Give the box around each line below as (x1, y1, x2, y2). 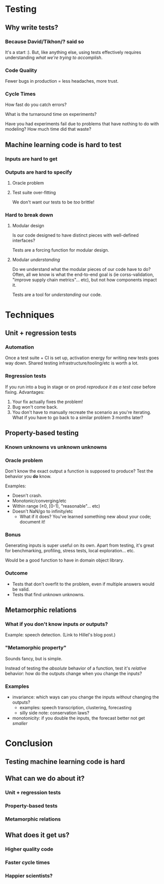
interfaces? (12, 238, 35, 244)
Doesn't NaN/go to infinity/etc (12, 509, 73, 515)
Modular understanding (12, 257, 61, 263)
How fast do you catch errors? (5, 102, 67, 107)
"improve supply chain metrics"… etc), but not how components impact (12, 277, 157, 283)
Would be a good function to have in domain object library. (5, 557, 124, 563)
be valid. (12, 586, 30, 592)
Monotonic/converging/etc (12, 498, 66, 504)
